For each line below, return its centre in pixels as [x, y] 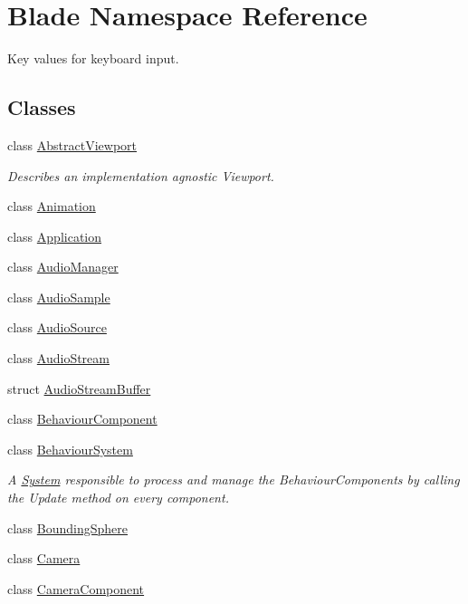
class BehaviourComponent [82, 419]
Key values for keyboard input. [93, 58]
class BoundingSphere [68, 527]
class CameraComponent [76, 588]
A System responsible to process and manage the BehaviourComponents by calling [234, 479]
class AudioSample [59, 297]
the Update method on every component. [118, 498]
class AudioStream [58, 358]
